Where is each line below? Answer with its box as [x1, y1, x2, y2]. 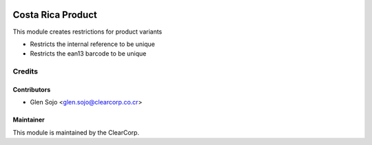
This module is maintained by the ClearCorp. [12, 128, 140, 137]
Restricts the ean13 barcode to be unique [30, 49, 147, 58]
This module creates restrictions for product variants [12, 27, 163, 36]
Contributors [12, 85, 51, 93]
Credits [12, 67, 38, 76]
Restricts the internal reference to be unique [30, 40, 155, 48]
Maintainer [12, 115, 45, 124]
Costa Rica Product [12, 9, 98, 21]
